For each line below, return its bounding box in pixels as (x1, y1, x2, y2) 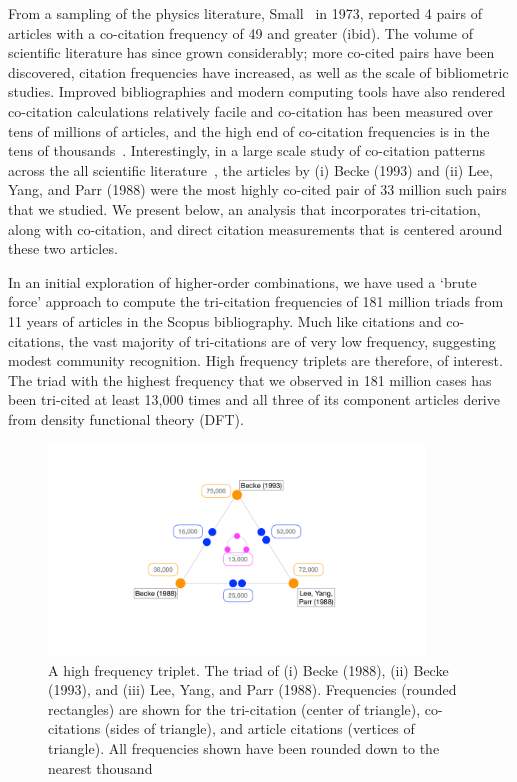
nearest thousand (48, 757, 153, 778)
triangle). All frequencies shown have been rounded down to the (48, 738, 440, 759)
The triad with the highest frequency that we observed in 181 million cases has (8, 369, 492, 390)
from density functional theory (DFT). (8, 408, 244, 429)
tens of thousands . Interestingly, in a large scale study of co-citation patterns (8, 140, 486, 161)
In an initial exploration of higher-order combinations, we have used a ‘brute (8, 271, 477, 292)
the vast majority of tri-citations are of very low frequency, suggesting (68, 330, 496, 351)
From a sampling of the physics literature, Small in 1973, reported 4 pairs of (8, 3, 483, 23)
